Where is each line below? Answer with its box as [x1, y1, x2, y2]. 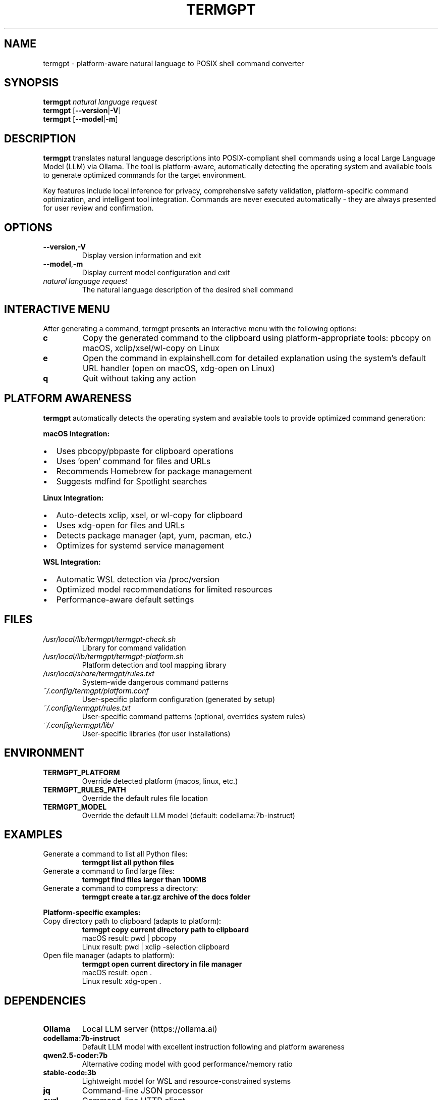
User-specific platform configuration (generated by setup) [82, 694, 275, 704]
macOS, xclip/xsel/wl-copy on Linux [82, 342, 219, 353]
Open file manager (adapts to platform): [43, 951, 175, 960]
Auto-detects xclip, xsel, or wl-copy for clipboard [56, 510, 243, 520]
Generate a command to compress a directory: [43, 884, 198, 893]
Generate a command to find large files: [43, 867, 175, 876]
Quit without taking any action [82, 373, 196, 383]
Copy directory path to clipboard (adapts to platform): [43, 917, 222, 926]
